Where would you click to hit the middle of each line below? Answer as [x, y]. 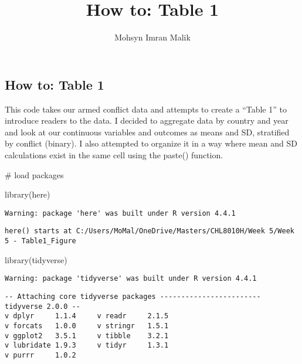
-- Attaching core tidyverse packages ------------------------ [133, 296]
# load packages [34, 174]
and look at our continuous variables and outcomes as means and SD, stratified [147, 132]
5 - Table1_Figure [40, 241]
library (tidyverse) [36, 259]
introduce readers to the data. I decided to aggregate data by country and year [147, 120]
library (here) [28, 194]
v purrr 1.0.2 [40, 355]
